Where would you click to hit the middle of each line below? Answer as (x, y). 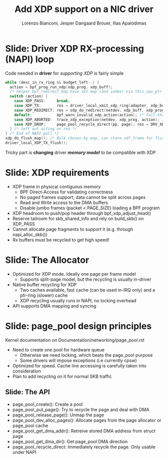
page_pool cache (30, 425)
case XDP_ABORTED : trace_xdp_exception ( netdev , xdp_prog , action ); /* (90, 120)
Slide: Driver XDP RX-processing (74, 48)
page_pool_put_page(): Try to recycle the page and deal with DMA (81, 409)
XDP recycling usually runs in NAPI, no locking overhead (78, 300)
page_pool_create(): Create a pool (47, 404)
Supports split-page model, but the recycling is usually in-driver (85, 279)
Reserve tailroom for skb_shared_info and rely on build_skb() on (78, 218)
